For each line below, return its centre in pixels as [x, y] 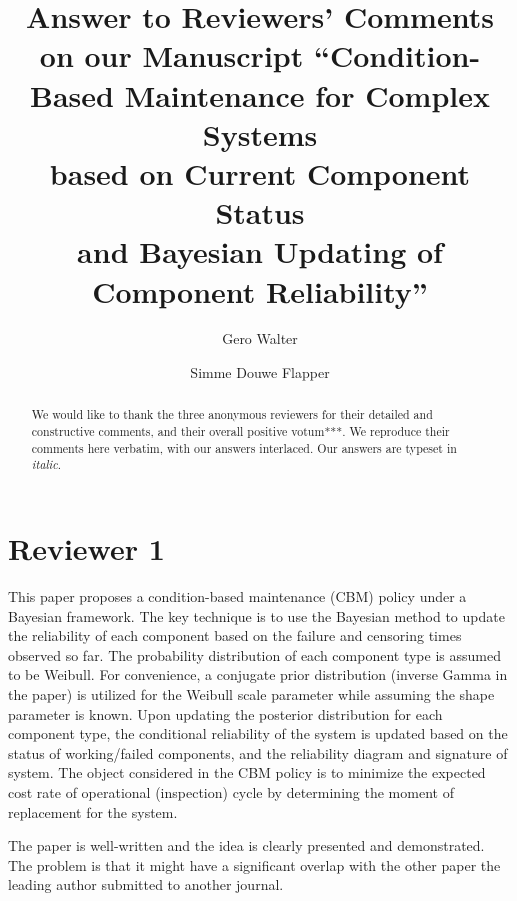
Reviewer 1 [86, 548]
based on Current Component [260, 172]
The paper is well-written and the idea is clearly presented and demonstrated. [246, 845]
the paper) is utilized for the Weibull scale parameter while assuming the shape [251, 693]
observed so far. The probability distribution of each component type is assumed [254, 654]
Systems [260, 133]
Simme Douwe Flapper [260, 372]
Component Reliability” [260, 290]
